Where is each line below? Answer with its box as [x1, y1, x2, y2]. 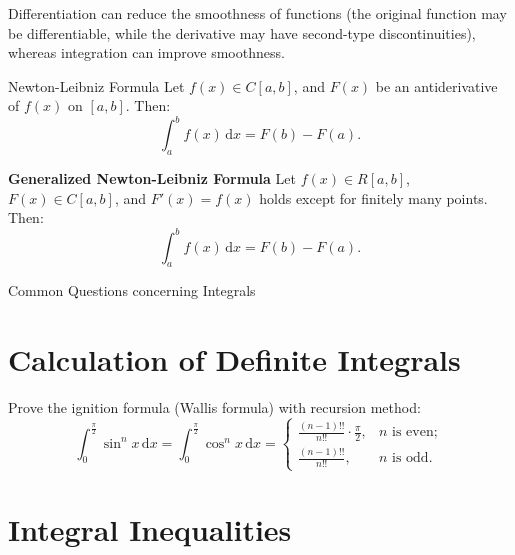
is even [392, 425, 434, 440]
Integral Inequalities [8, 508, 292, 549]
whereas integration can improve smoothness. [8, 42, 285, 63]
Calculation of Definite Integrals [8, 339, 461, 380]
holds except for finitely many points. [259, 187, 488, 208]
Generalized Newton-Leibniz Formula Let [8, 168, 296, 189]
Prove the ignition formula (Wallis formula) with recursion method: [8, 397, 421, 418]
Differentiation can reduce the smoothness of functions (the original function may [8, 3, 507, 23]
